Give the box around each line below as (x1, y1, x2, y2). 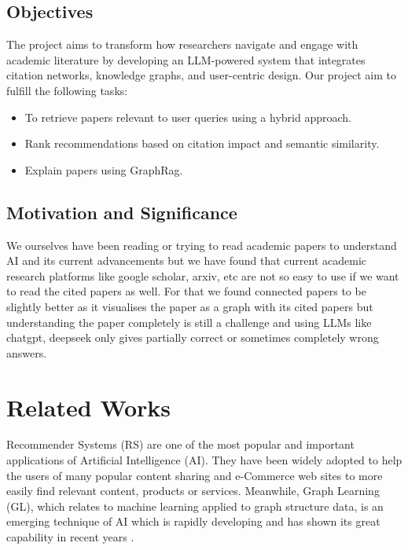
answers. (6, 344, 47, 361)
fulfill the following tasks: (6, 82, 128, 98)
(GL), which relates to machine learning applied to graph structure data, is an (6, 497, 384, 514)
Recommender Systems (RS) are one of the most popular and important (6, 436, 355, 453)
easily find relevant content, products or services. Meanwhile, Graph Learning (6, 482, 380, 499)
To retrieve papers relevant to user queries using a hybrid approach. (24, 108, 351, 125)
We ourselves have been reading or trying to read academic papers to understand (6, 236, 397, 253)
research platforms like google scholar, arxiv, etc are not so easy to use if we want (6, 267, 399, 284)
